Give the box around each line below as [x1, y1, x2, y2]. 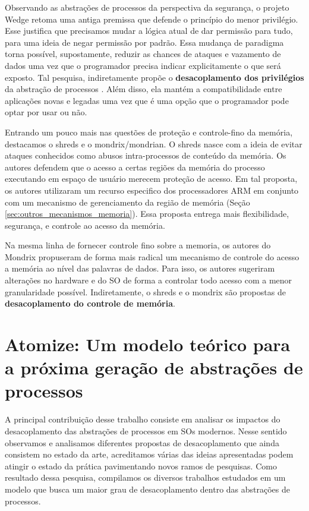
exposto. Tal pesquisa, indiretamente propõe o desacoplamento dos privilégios [5, 71, 304, 83]
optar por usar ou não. [5, 106, 87, 118]
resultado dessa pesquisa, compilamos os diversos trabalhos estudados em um [5, 471, 286, 484]
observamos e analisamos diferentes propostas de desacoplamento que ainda [5, 436, 279, 449]
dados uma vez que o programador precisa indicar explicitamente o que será [5, 59, 281, 71]
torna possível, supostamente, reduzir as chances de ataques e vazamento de [5, 48, 281, 60]
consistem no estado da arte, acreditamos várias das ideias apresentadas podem [5, 448, 294, 460]
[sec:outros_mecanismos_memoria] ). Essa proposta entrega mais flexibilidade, [5, 207, 289, 220]
